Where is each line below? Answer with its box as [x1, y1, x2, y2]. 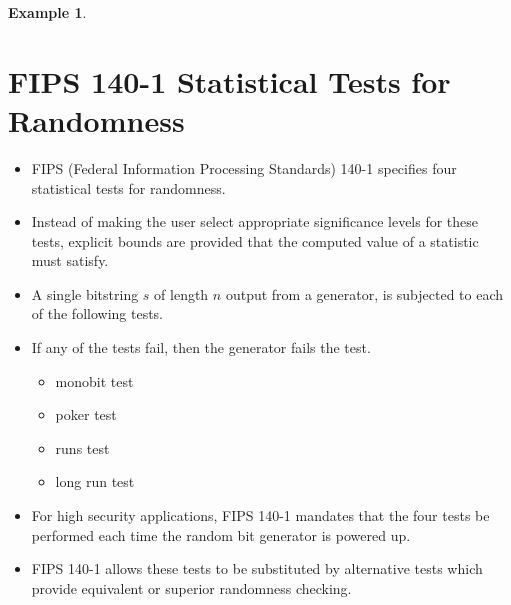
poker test [55, 404, 117, 425]
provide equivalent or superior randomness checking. [31, 577, 352, 598]
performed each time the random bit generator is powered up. [31, 524, 411, 545]
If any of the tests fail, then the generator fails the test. [31, 337, 371, 358]
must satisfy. [31, 250, 109, 271]
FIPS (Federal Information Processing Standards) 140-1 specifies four [31, 157, 457, 178]
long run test [55, 471, 135, 492]
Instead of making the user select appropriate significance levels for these [31, 211, 479, 232]
